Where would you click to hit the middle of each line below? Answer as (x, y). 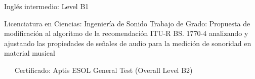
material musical (30, 53)
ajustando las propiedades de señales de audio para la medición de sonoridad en (128, 43)
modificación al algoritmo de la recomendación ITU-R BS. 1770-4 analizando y (126, 33)
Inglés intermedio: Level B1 (47, 6)
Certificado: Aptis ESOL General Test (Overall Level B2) (103, 70)
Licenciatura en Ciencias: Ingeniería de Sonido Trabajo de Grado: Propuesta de (127, 23)
